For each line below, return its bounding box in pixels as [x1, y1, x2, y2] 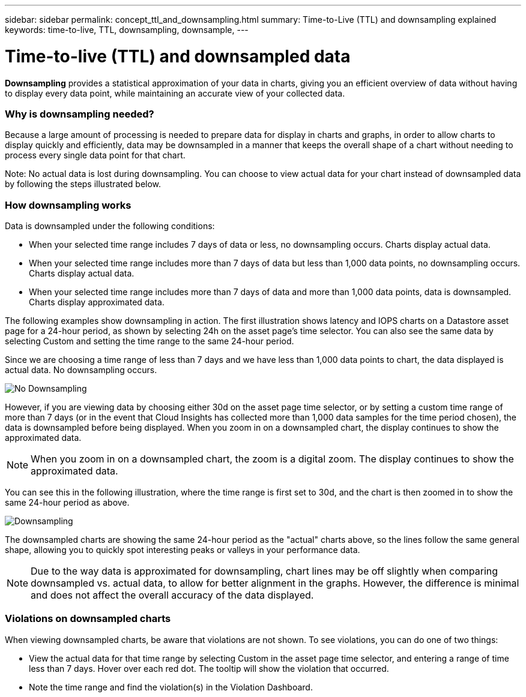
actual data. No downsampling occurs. [5, 365, 157, 375]
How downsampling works [5, 199, 131, 211]
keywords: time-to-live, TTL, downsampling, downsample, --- [5, 25, 249, 35]
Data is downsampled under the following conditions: [5, 221, 215, 231]
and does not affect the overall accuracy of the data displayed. [31, 589, 314, 601]
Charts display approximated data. [29, 297, 165, 307]
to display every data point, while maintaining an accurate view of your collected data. [5, 88, 345, 98]
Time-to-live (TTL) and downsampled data [5, 46, 351, 67]
